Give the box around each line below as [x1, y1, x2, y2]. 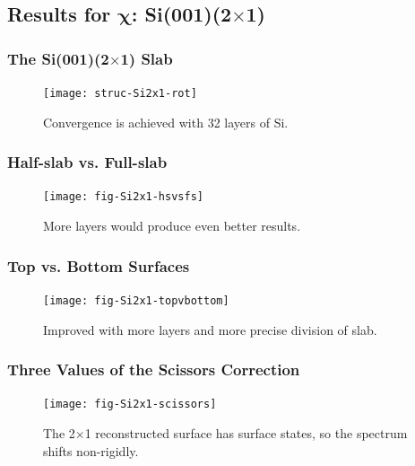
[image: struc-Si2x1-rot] [43, 87, 197, 100]
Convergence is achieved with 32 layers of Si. [43, 112, 289, 131]
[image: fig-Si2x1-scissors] [43, 398, 217, 411]
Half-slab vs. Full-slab [7, 151, 168, 173]
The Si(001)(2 [7, 47, 109, 69]
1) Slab [120, 47, 173, 69]
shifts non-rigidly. [43, 441, 139, 460]
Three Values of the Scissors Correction [7, 358, 300, 381]
